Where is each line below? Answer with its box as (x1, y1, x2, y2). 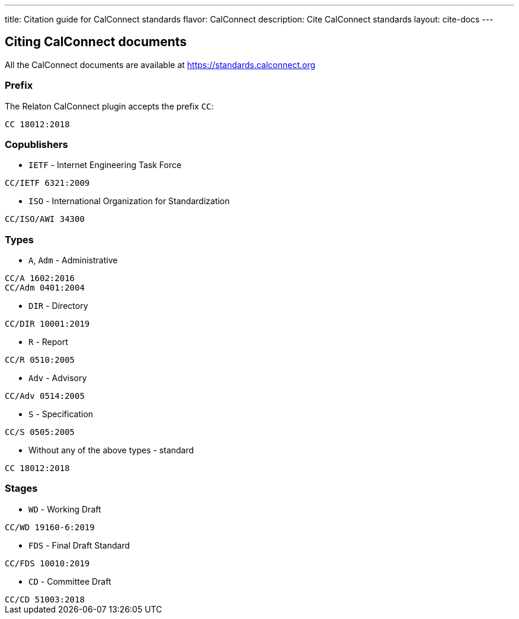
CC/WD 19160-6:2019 (5, 522, 95, 532)
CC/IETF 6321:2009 (5, 178, 90, 188)
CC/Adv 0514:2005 (5, 391, 85, 401)
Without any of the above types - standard (28, 445, 194, 456)
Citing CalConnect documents (5, 34, 187, 50)
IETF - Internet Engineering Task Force (28, 160, 182, 170)
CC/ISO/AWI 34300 (5, 214, 85, 224)
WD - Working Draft (28, 504, 101, 514)
